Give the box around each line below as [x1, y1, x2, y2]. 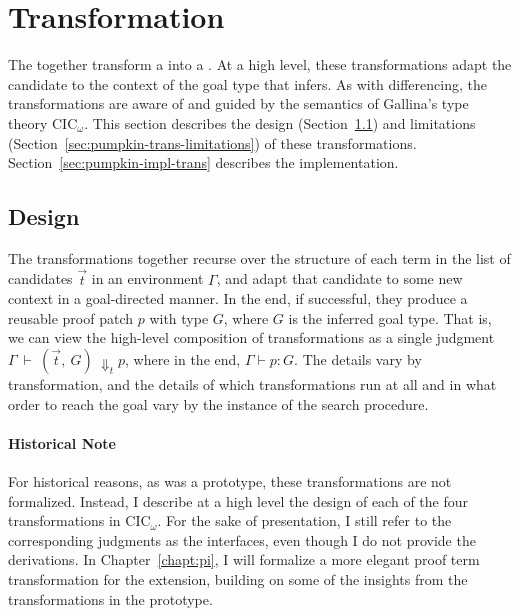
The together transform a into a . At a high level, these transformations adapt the [8, 54, 512, 75]
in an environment [91, 268, 204, 289]
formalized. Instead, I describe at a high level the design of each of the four [8, 490, 468, 511]
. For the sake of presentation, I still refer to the [157, 510, 452, 531]
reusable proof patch [8, 307, 134, 328]
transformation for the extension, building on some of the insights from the [8, 569, 468, 590]
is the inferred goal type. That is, [288, 307, 492, 328]
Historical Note [8, 432, 116, 453]
